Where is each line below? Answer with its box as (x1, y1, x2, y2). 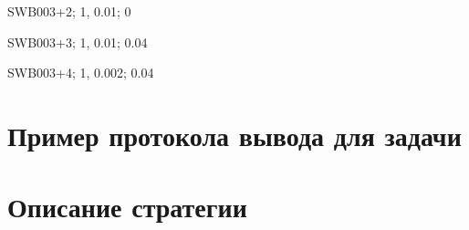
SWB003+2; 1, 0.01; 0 (7, 2, 131, 20)
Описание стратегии (7, 188, 247, 225)
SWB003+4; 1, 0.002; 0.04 (7, 63, 154, 82)
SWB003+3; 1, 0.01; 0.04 (7, 32, 148, 51)
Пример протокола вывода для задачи (7, 116, 462, 153)
